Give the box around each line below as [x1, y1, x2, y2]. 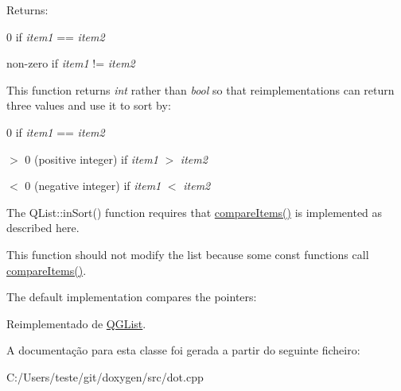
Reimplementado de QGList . [6, 315, 146, 331]
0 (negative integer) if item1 [25, 177, 162, 194]
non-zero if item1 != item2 [6, 55, 135, 72]
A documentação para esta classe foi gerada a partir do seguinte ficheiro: [6, 342, 360, 358]
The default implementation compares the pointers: [6, 288, 257, 305]
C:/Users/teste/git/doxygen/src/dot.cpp [6, 368, 204, 385]
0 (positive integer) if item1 [25, 150, 158, 167]
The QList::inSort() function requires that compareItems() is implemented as [6, 203, 383, 220]
